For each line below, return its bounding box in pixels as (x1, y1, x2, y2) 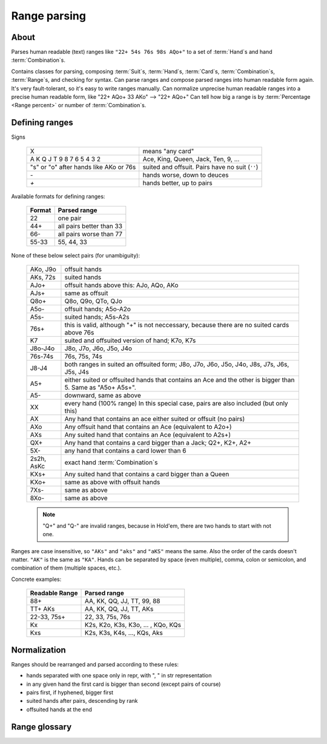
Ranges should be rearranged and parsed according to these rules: (11, 660, 179, 668)
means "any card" (142, 147, 194, 155)
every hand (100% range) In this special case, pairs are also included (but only (64, 399, 288, 408)
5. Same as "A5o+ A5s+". (64, 384, 136, 392)
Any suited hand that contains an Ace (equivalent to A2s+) (64, 431, 231, 439)
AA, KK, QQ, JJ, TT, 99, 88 (84, 597, 160, 605)
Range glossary (11, 722, 72, 732)
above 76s (64, 328, 94, 337)
